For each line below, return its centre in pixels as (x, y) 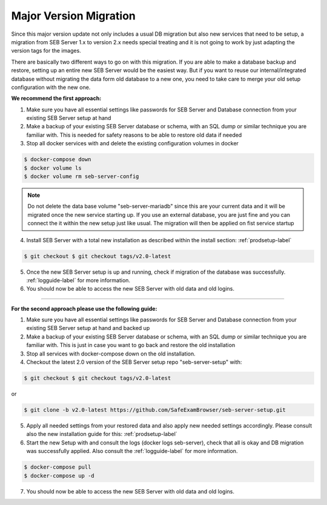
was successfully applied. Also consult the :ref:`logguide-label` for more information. (132, 451)
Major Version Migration (74, 16)
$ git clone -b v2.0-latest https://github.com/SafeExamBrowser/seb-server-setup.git (155, 410)
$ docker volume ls (53, 168)
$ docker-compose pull (58, 467)
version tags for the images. (46, 51)
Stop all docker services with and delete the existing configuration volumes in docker (133, 144)
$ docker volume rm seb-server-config (81, 177)
